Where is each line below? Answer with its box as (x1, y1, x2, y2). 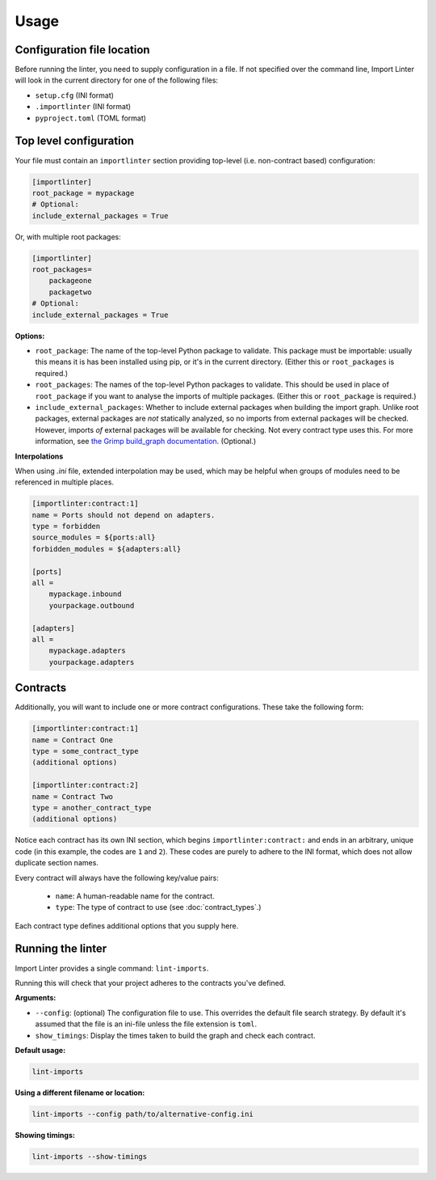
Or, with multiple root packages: (15, 231, 121, 242)
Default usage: (15, 1045, 66, 1055)
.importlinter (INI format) (35, 102, 132, 112)
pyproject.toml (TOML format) (35, 113, 147, 123)
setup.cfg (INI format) (35, 90, 115, 100)
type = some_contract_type (31, 746, 139, 755)
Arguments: (15, 993, 57, 1003)
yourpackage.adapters (48, 658, 135, 666)
